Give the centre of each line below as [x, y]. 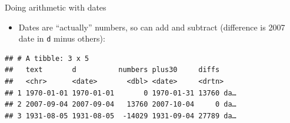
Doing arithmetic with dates [56, 7]
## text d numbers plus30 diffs [112, 70]
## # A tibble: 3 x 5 [47, 58]
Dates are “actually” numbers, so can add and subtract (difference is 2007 [152, 27]
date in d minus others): [62, 38]
